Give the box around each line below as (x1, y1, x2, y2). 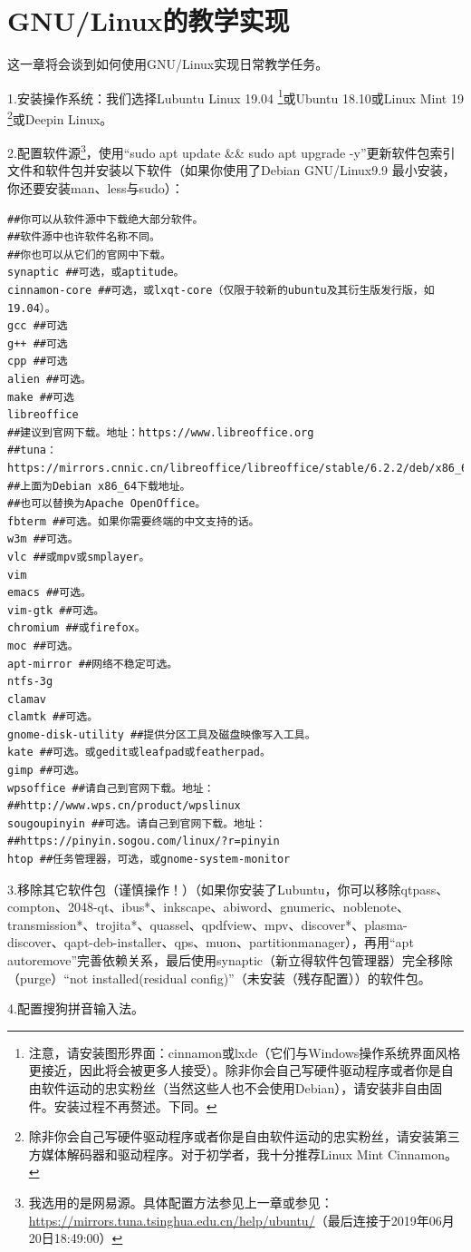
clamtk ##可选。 (7, 710, 99, 724)
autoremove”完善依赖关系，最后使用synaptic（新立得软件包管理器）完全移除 (7, 951, 454, 969)
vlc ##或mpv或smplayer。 (7, 550, 150, 563)
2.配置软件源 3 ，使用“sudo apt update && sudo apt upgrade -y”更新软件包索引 (7, 141, 456, 161)
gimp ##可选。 (7, 764, 85, 778)
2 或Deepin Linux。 (7, 106, 113, 128)
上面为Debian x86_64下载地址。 (20, 479, 191, 493)
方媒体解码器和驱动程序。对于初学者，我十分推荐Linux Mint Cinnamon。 (28, 1144, 457, 1163)
